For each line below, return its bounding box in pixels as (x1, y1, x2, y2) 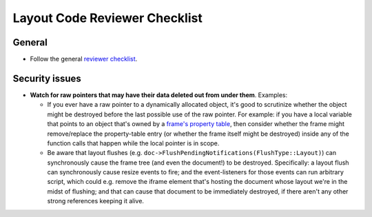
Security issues (12, 72, 82, 84)
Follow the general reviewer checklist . (30, 55, 138, 63)
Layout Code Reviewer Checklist (12, 10, 203, 25)
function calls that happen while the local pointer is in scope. (47, 138, 220, 147)
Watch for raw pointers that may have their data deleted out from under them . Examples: (30, 90, 288, 99)
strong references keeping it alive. (47, 197, 145, 205)
